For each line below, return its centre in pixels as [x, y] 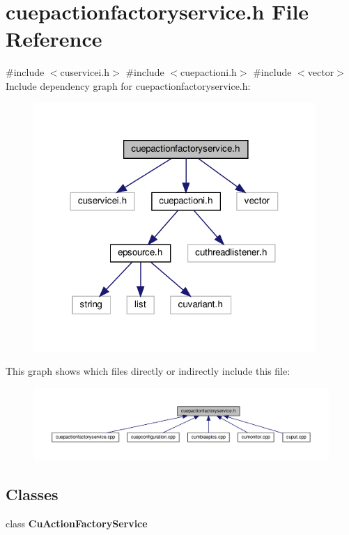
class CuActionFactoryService [77, 523]
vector [321, 72]
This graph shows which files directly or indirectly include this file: [148, 371]
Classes [32, 494]
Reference [54, 39]
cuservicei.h [85, 72]
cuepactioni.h [208, 72]
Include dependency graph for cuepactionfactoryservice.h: [128, 85]
